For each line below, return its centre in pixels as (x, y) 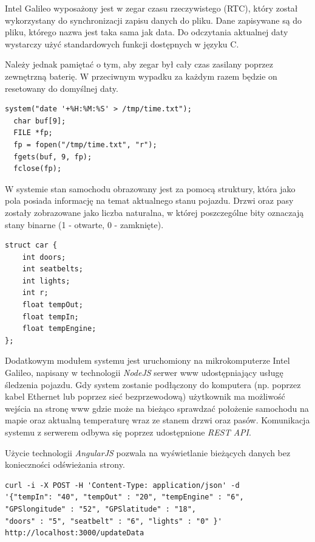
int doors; (44, 257)
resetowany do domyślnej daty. (62, 88)
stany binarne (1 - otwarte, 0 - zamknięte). (84, 224)
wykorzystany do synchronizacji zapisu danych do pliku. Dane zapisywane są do (154, 20)
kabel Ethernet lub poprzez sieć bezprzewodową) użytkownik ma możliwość (145, 396)
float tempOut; (52, 305)
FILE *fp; (33, 133)
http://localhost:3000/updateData (75, 533)
